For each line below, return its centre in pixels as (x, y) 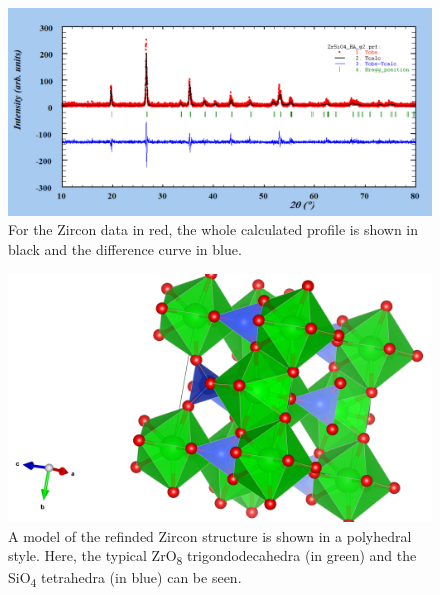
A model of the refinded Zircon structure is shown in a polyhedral (210, 535)
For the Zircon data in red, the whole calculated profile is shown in (213, 229)
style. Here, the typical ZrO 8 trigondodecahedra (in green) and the (212, 557)
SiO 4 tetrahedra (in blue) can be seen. (125, 579)
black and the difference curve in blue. (125, 249)
